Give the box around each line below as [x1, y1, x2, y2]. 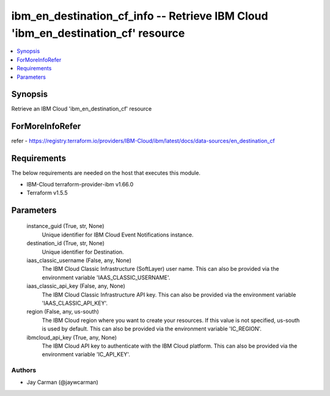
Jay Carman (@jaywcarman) [26, 379, 99, 386]
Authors [11, 366, 37, 375]
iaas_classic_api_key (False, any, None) [26, 282, 125, 290]
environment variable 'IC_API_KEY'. [42, 351, 131, 358]
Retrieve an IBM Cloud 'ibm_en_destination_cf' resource [11, 105, 152, 112]
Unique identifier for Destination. [42, 248, 125, 255]
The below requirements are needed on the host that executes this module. [11, 169, 201, 177]
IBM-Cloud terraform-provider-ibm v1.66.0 [26, 180, 134, 188]
